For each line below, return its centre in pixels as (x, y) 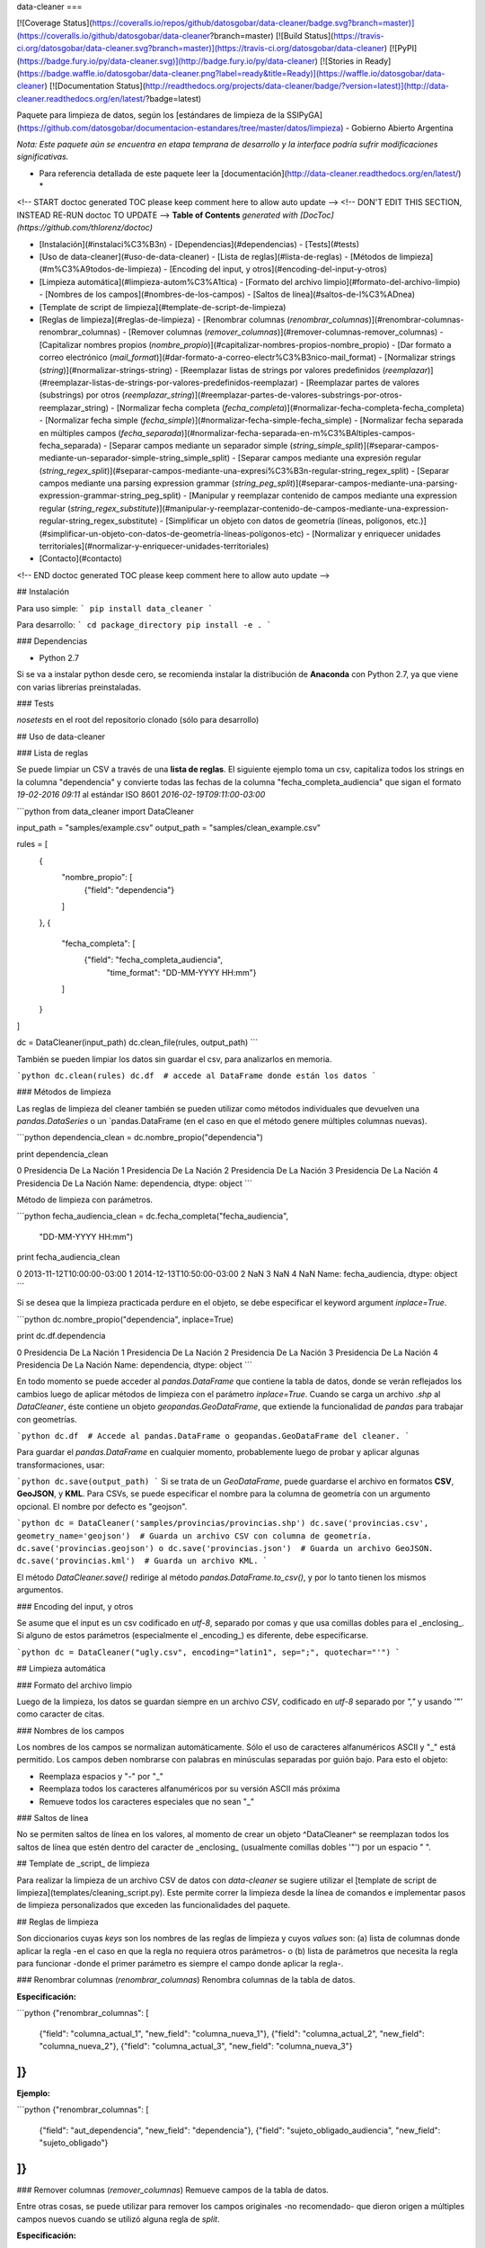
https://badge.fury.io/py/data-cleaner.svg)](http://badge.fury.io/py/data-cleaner (167, 61)
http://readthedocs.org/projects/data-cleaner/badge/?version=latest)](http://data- (297, 86)
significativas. (43, 156)
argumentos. (40, 1590)
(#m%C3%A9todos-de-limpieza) (100, 269)
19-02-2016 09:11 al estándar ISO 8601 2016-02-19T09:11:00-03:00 (141, 795)
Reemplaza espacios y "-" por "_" (101, 1776)
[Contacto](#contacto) (81, 558)
